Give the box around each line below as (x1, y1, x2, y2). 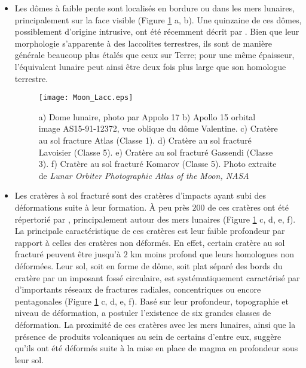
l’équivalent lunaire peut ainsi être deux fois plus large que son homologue (14, 60, 286, 72)
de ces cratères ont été (207, 200, 289, 213)
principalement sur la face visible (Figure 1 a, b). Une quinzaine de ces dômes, (14, 13, 302, 26)
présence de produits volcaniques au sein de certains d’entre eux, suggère (14, 330, 281, 342)
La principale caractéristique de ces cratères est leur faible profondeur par (14, 224, 285, 237)
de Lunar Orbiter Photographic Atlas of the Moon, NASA (38, 169, 249, 181)
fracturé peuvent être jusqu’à (14, 248, 121, 260)
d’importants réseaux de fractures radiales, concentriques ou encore (14, 283, 261, 296)
